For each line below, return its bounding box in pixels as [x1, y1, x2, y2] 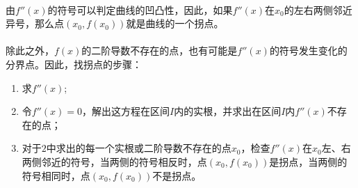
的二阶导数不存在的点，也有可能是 [81, 43, 238, 58]
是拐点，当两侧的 [269, 154, 348, 169]
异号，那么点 [6, 16, 64, 31]
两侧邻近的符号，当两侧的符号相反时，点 [22, 154, 207, 169]
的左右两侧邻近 [284, 2, 352, 17]
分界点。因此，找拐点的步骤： [6, 56, 142, 71]
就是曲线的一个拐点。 [126, 16, 224, 31]
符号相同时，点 [22, 168, 90, 182]
